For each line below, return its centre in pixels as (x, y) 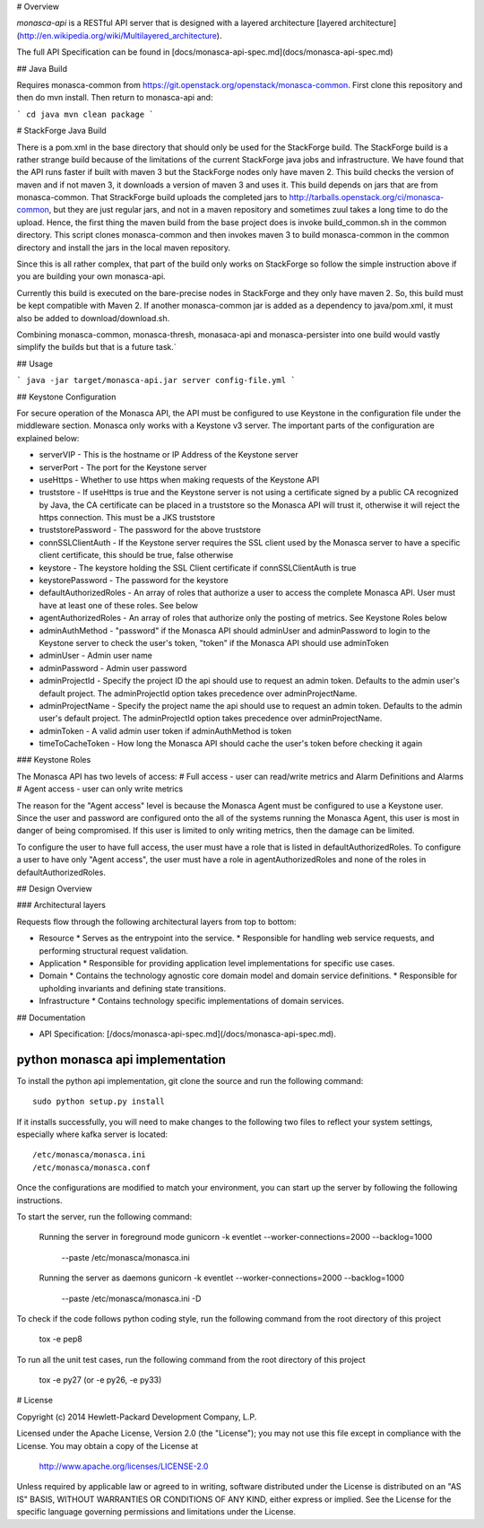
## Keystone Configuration (66, 397)
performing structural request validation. (113, 950)
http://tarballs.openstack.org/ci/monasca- (367, 197)
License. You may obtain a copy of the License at (108, 1445)
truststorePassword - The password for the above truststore (150, 530)
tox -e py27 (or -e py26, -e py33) (100, 1380)
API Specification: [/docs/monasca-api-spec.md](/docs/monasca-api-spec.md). (187, 1034)
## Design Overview (55, 889)
